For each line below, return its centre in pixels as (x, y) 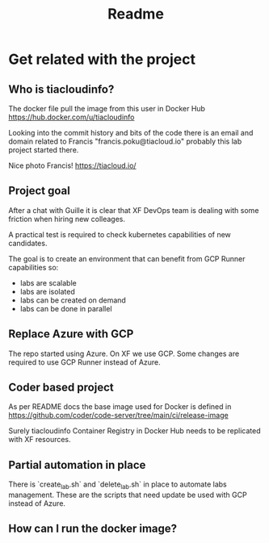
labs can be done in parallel (66, 308)
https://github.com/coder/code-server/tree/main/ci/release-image (118, 416)
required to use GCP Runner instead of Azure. (85, 362)
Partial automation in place (77, 465)
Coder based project (61, 388)
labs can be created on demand (73, 300)
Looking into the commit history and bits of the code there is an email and (131, 133)
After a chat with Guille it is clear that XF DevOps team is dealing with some (134, 210)
